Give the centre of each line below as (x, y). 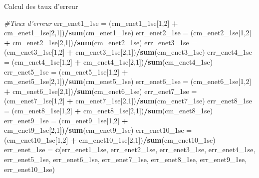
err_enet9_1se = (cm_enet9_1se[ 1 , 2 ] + (66, 120)
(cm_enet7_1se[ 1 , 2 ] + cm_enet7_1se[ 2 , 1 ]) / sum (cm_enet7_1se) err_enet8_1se (128, 101)
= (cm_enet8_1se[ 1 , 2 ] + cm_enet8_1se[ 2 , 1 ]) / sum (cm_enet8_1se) (109, 110)
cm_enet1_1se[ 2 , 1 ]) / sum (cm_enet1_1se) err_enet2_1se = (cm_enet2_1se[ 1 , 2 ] (128, 33)
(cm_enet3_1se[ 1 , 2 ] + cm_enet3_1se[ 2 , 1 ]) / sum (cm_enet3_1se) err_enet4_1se (128, 52)
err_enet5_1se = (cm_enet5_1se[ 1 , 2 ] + (66, 71)
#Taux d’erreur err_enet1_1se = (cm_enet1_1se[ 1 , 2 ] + (91, 23)
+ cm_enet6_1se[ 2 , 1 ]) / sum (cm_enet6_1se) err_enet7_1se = (101, 91)
